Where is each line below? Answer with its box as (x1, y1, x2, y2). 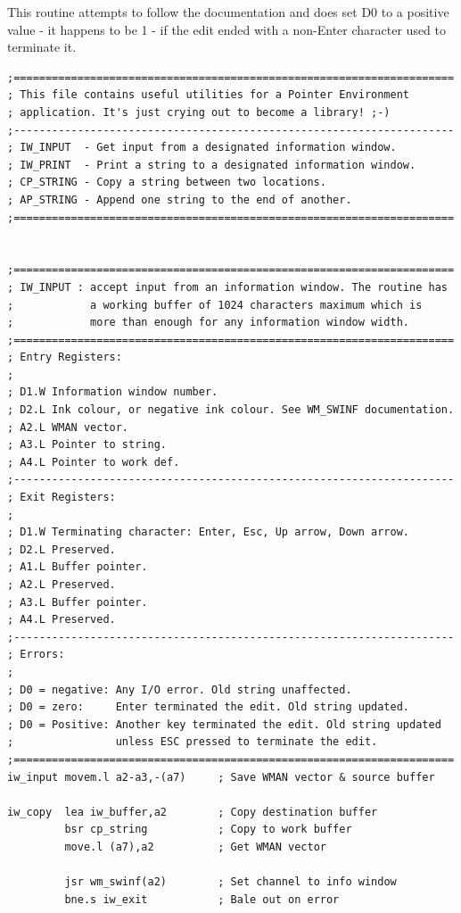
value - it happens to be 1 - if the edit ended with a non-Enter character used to (7, 20, 447, 38)
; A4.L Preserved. (7, 613, 116, 627)
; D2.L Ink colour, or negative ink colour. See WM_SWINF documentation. (7, 403, 455, 417)
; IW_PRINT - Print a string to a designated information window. (7, 158, 416, 171)
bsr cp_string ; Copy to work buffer (64, 823, 352, 836)
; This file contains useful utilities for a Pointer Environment (7, 88, 410, 102)
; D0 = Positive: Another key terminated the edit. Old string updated (7, 718, 441, 731)
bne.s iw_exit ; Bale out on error (64, 892, 340, 906)
